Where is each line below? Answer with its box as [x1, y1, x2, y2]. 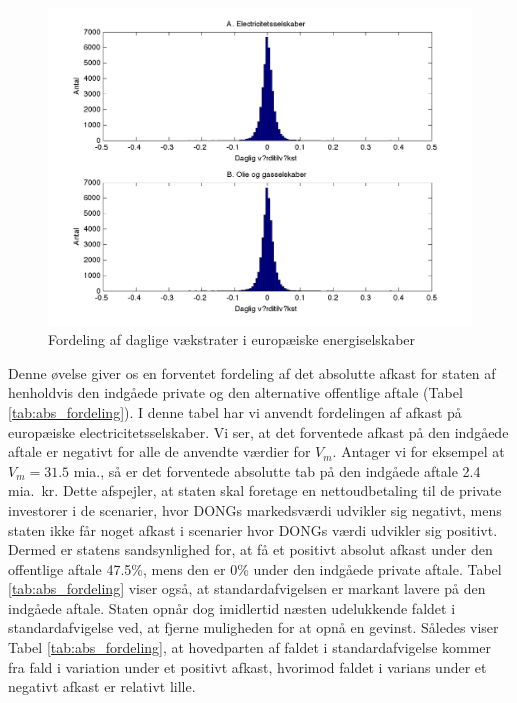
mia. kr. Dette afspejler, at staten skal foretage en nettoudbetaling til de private [8, 480, 502, 501]
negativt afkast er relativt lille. [8, 676, 196, 697]
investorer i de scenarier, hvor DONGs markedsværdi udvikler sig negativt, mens [8, 499, 502, 520]
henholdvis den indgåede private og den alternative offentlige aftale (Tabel [8, 382, 463, 403]
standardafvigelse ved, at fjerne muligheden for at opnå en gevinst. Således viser [8, 617, 499, 638]
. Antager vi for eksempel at [332, 441, 505, 462]
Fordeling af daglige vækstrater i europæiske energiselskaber [48, 329, 416, 350]
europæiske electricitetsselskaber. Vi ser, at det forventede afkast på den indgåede [8, 421, 509, 442]
